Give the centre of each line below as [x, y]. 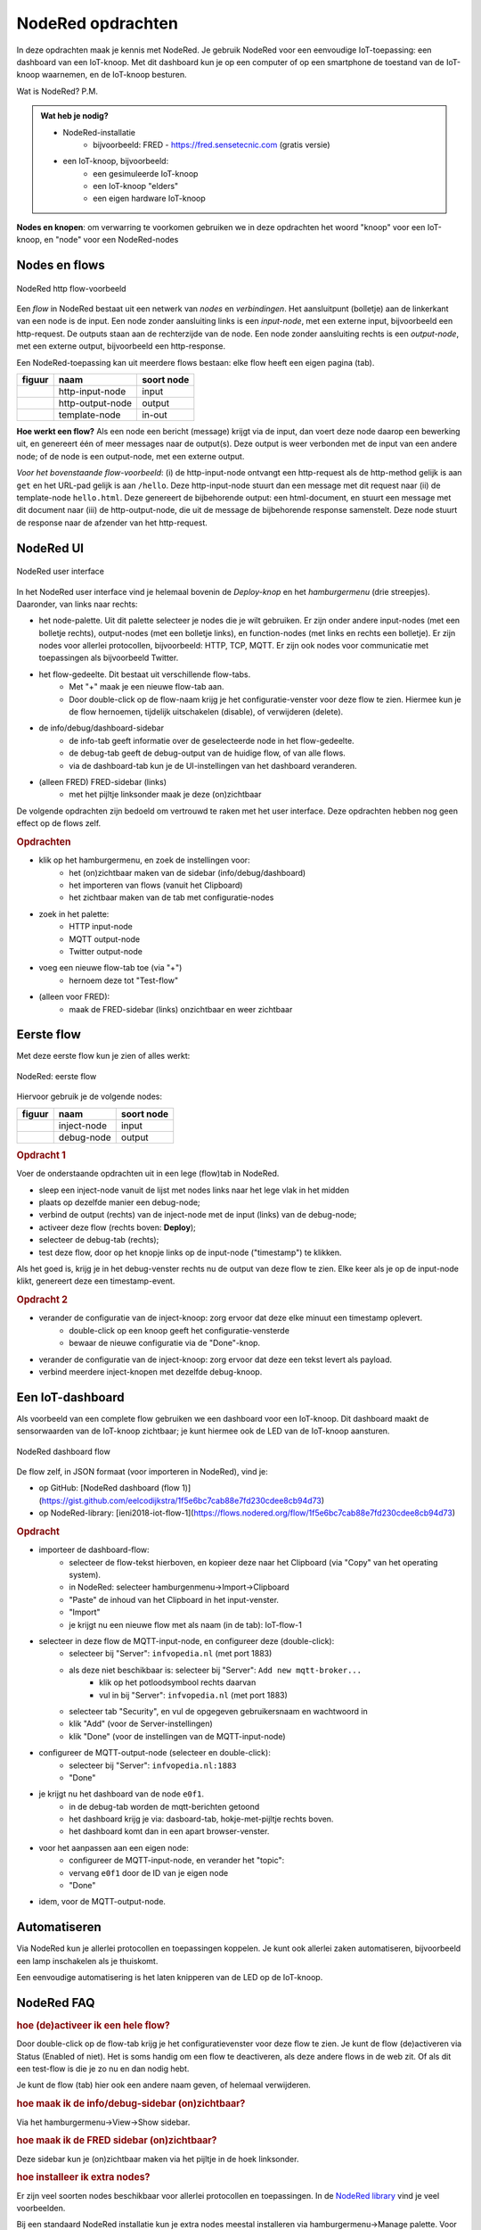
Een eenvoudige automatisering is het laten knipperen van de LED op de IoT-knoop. [170, 1978]
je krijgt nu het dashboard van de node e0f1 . [122, 1794]
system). [85, 1575]
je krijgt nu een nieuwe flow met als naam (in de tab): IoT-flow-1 [185, 1624]
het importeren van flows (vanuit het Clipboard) [156, 885]
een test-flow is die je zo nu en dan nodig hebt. [103, 2069]
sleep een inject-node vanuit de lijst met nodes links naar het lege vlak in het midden [194, 1190]
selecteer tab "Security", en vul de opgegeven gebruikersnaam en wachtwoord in [219, 1711]
